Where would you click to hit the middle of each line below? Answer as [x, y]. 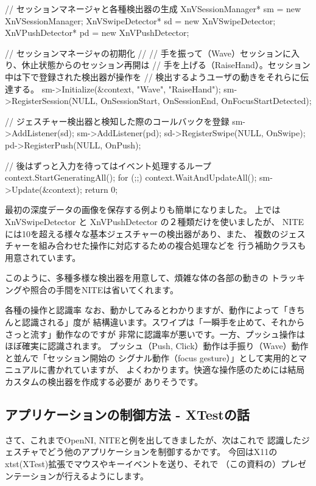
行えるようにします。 [106, 475]
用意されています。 [43, 257]
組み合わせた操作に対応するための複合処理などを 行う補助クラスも [172, 245]
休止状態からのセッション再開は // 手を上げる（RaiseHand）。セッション [166, 65]
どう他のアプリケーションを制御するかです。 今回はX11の [162, 452]
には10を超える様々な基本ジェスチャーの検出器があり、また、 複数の [142, 233]
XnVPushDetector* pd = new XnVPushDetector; [97, 33]
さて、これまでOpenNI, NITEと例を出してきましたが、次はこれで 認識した [153, 439]
